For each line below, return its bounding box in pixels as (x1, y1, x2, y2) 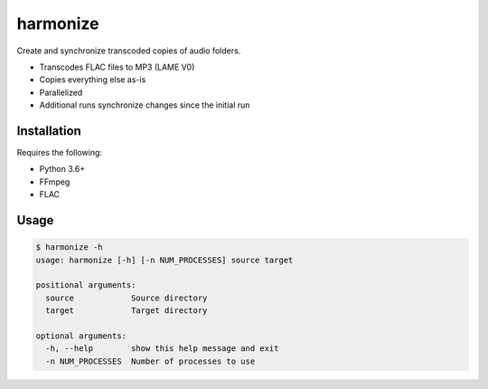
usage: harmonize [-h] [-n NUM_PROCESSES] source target (35, 254, 294, 265)
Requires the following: (16, 147, 103, 158)
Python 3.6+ (39, 164, 86, 175)
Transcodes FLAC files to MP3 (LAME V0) (39, 62, 195, 72)
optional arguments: (35, 330, 127, 341)
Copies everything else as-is (39, 74, 146, 85)
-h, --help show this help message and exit (45, 344, 279, 354)
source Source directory (45, 292, 208, 303)
